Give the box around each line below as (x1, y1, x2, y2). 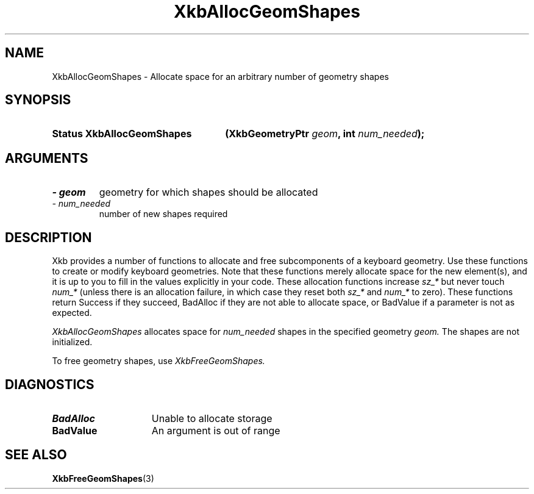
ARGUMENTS (5, 150, 88, 166)
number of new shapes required (99, 209, 228, 220)
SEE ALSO (5, 447, 67, 463)
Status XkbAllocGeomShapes (52, 127, 192, 140)
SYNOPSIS (5, 92, 71, 108)
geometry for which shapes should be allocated (99, 186, 318, 199)
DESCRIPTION (5, 229, 92, 245)
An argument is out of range (151, 424, 280, 437)
